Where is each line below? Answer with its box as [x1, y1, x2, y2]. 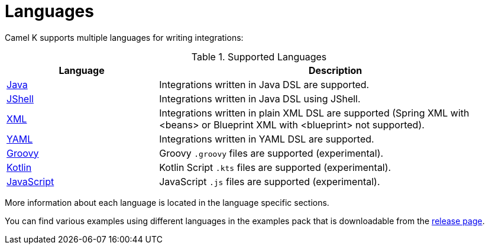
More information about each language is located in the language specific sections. [5, 197, 329, 208]
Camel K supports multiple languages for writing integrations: [5, 32, 244, 43]
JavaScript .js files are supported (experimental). [159, 175, 380, 187]
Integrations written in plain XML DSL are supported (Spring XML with [159, 106, 469, 119]
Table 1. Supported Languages [191, 50, 327, 63]
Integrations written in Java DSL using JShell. [159, 92, 361, 105]
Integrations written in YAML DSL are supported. [159, 132, 374, 145]
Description [308, 64, 362, 76]
